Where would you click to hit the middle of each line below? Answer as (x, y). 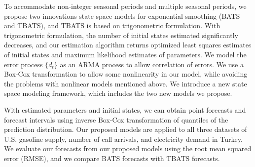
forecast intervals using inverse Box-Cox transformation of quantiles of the (116, 119)
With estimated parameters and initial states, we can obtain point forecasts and (125, 109)
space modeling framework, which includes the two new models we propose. (118, 93)
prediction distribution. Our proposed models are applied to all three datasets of (126, 129)
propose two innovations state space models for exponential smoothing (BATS (122, 16)
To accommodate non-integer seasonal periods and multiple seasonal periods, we (125, 6)
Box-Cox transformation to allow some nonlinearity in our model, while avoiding (126, 74)
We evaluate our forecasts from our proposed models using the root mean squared (128, 148)
